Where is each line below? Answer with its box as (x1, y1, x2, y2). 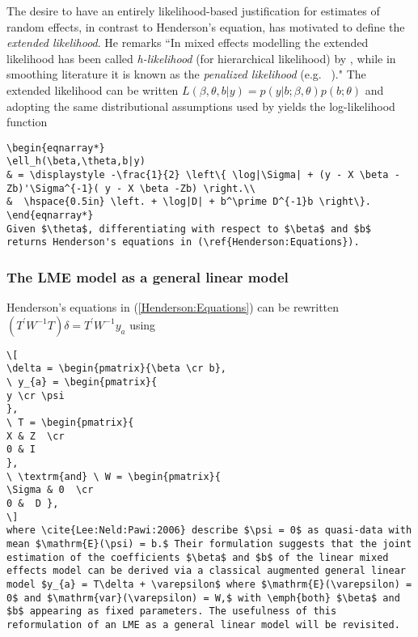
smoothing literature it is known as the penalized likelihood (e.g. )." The (6, 66, 366, 83)
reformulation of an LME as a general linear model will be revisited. (6, 618, 400, 631)
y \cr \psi (6, 389, 65, 401)
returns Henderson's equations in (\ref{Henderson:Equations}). (6, 236, 360, 248)
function (6, 113, 48, 130)
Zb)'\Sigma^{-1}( (6, 182, 99, 194)
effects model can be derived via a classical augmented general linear (6, 565, 406, 577)
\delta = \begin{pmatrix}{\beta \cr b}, (6, 363, 227, 375)
